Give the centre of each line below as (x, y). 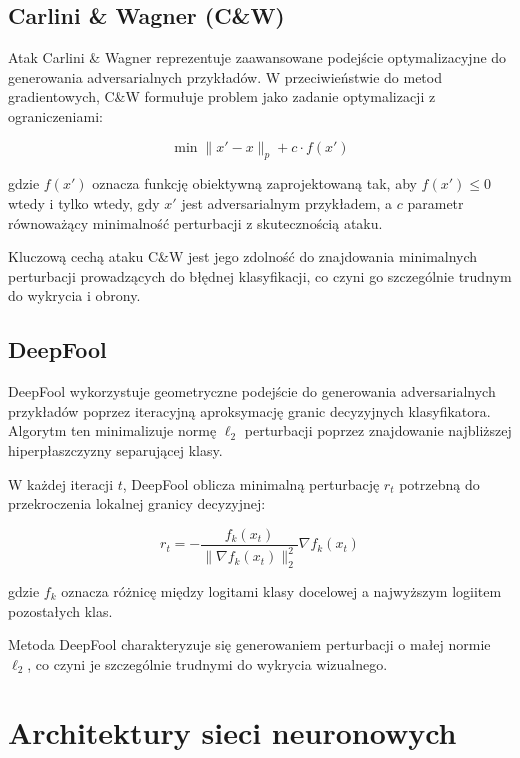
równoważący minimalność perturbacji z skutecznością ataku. (195, 222)
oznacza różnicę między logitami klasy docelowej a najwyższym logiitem (281, 590)
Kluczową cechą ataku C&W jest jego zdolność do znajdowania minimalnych (243, 256)
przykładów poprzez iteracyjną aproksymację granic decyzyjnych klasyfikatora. (249, 410)
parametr (435, 202)
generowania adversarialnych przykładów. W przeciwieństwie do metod (225, 76)
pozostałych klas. (60, 610)
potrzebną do (439, 483)
